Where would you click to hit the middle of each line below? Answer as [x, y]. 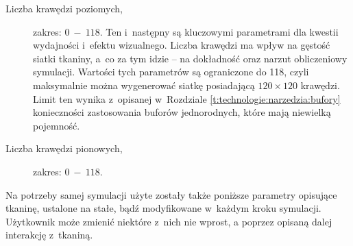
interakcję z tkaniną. [49, 235]
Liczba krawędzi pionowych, [64, 148]
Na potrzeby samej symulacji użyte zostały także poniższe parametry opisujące [171, 194]
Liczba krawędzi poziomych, [64, 8]
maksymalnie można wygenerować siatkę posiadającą [144, 85]
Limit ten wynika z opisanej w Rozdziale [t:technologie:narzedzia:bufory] [187, 98]
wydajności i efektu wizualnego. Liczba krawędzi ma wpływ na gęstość [182, 45]
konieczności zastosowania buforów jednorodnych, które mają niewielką [182, 112]
